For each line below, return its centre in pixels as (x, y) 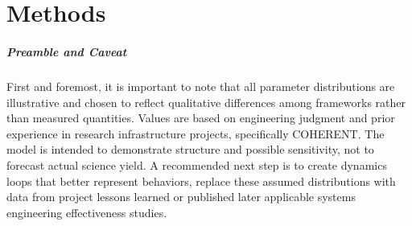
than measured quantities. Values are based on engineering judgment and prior (201, 118)
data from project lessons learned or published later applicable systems (181, 197)
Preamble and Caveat (67, 51)
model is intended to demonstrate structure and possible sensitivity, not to (190, 149)
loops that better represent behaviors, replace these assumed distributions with (201, 181)
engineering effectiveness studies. (87, 212)
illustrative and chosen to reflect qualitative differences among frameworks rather (206, 102)
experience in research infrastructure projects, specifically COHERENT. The (196, 133)
